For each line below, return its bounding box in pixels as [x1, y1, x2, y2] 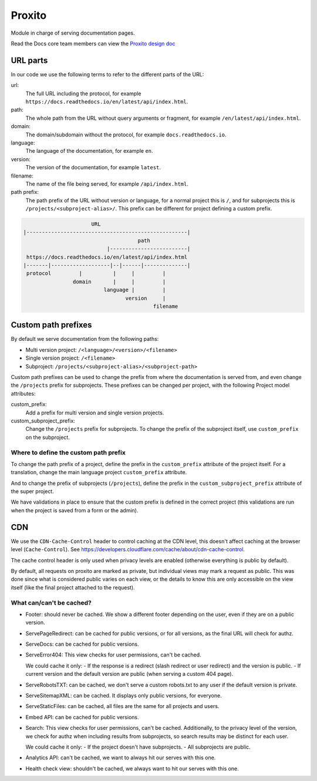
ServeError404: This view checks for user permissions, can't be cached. [25, 651, 202, 658]
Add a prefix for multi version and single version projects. [25, 409, 164, 416]
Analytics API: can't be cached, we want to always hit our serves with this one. [25, 754, 216, 761]
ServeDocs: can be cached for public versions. [25, 641, 139, 648]
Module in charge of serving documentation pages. [11, 29, 135, 36]
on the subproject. [25, 434, 70, 441]
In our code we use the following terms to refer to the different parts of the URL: [11, 71, 204, 78]
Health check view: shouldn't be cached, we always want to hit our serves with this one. [25, 765, 239, 772]
